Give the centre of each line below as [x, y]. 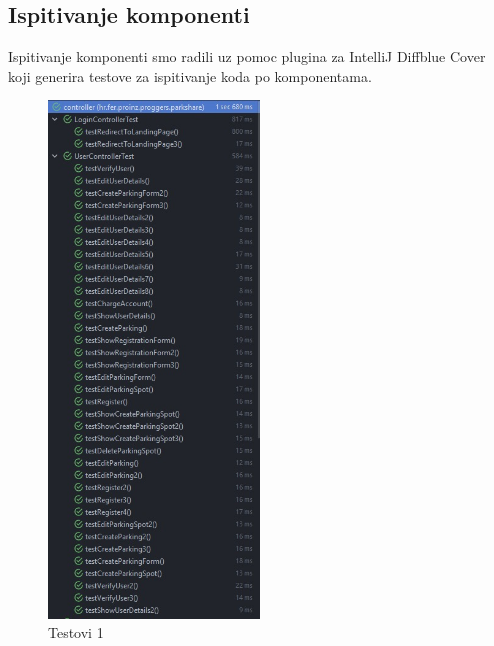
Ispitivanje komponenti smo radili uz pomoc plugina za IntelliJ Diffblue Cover [247, 56]
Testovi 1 [76, 632]
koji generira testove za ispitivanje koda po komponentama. [190, 75]
